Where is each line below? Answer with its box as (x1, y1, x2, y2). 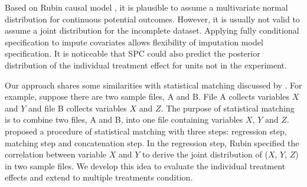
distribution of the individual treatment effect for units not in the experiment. (5, 58, 287, 71)
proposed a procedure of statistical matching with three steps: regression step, (5, 124, 287, 137)
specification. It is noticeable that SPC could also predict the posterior (5, 47, 260, 60)
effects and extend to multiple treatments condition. (5, 171, 193, 183)
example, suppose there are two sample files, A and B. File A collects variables (5, 90, 289, 103)
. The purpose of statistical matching (161, 101, 295, 114)
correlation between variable (5, 148, 107, 160)
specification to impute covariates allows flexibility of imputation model (5, 35, 263, 48)
